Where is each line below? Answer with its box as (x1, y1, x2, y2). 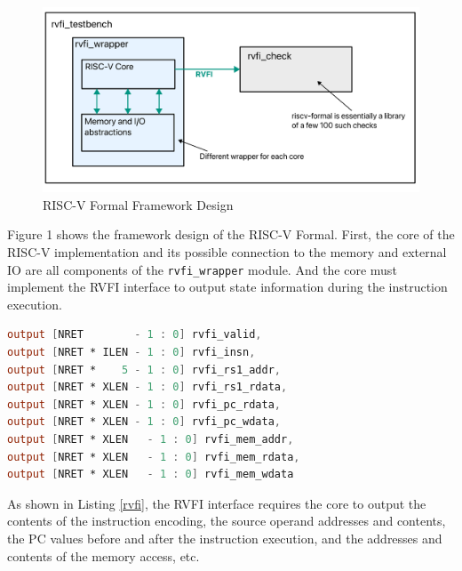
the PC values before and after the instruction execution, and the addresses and (7, 529, 442, 548)
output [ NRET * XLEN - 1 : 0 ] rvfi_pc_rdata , (7, 398, 281, 411)
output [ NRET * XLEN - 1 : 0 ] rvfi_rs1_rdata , (7, 381, 288, 394)
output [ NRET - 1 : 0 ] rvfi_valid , (7, 328, 262, 342)
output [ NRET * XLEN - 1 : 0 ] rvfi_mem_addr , (7, 433, 294, 446)
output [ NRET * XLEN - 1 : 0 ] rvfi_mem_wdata (7, 468, 294, 481)
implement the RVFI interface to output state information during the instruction (7, 277, 448, 296)
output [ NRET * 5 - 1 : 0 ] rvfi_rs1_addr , (7, 363, 282, 376)
